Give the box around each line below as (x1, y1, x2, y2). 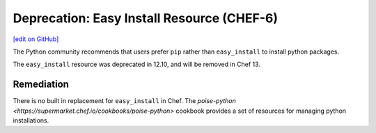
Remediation (13, 79, 70, 91)
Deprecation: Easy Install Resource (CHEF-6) (13, 10, 279, 26)
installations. (13, 116, 49, 125)
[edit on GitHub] (13, 35, 59, 43)
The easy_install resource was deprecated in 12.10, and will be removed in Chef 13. (13, 60, 261, 69)
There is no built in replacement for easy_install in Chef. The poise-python (13, 97, 237, 105)
